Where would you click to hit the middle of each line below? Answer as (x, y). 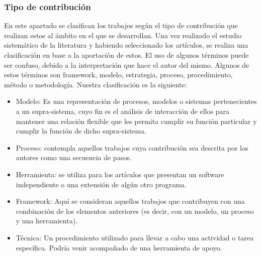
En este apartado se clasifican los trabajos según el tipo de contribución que (121, 25)
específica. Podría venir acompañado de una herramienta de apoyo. (119, 247)
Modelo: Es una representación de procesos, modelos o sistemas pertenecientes (136, 101)
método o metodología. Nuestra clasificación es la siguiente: (96, 84)
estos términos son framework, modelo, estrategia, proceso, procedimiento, (118, 75)
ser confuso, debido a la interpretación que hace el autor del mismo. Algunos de (127, 65)
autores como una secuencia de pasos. (74, 157)
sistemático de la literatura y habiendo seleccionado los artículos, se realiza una (126, 45)
